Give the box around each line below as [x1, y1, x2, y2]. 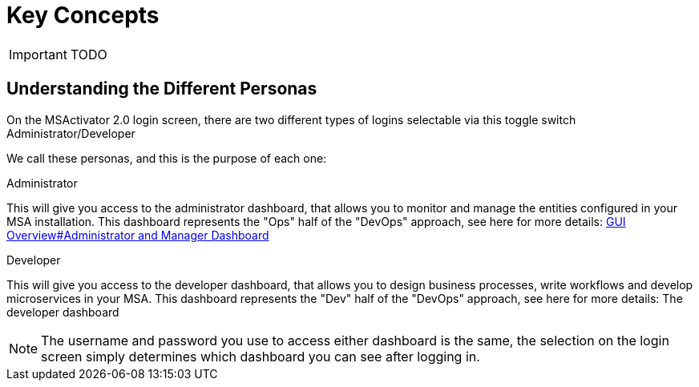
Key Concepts [6, 2, 160, 29]
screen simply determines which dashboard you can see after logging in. [41, 348, 480, 365]
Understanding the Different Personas [6, 79, 317, 99]
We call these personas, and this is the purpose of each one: [6, 151, 327, 165]
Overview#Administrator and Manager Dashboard [6, 228, 269, 242]
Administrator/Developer [6, 126, 135, 140]
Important [9, 46, 67, 62]
